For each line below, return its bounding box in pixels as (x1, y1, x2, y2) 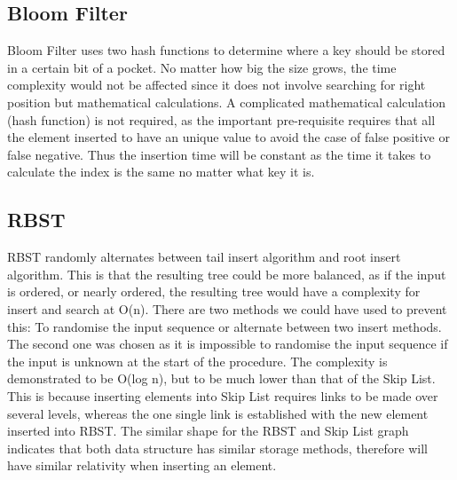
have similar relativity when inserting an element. (7, 456, 277, 475)
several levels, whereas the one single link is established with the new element (7, 404, 429, 422)
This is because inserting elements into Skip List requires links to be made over (7, 386, 438, 405)
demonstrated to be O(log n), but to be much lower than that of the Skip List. (7, 369, 436, 388)
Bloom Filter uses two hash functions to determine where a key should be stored (7, 41, 445, 59)
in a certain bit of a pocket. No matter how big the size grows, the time (7, 58, 397, 76)
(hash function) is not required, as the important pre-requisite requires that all (7, 110, 436, 129)
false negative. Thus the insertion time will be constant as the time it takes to (7, 145, 431, 163)
